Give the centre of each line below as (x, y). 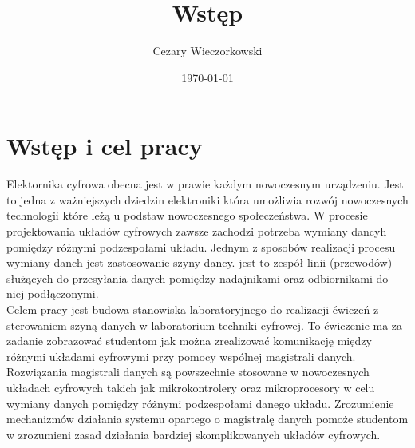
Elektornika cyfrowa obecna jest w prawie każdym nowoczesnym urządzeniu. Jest (205, 184)
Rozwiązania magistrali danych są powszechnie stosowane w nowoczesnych (188, 372)
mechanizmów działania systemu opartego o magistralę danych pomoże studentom (207, 419)
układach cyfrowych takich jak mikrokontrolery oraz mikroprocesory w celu (191, 387)
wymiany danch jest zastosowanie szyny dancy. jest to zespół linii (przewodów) (200, 262)
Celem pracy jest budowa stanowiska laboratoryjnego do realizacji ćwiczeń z (193, 309)
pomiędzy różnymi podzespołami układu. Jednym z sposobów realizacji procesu (201, 246)
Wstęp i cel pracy (105, 146)
